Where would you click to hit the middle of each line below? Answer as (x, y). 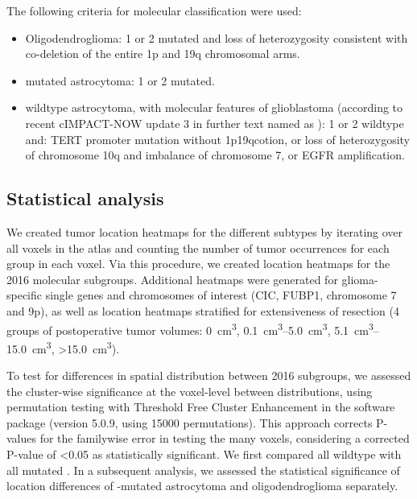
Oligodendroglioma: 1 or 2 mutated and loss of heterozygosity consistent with (217, 37)
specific (25, 295)
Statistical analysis (85, 198)
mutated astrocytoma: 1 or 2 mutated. (120, 80)
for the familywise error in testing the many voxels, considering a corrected (225, 438)
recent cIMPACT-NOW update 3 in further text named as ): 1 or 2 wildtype (215, 123)
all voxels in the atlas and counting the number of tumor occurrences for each (198, 247)
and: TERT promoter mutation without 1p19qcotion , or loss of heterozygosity (217, 139)
